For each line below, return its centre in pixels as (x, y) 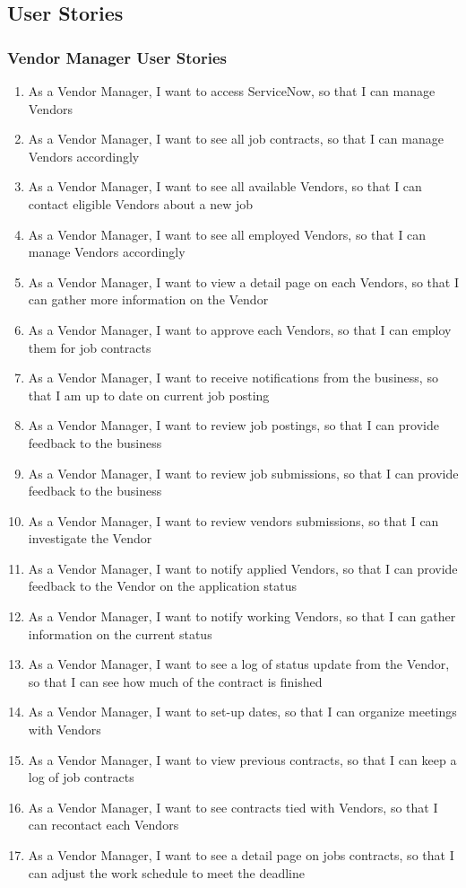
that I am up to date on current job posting (149, 395)
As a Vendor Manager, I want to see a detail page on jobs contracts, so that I (241, 855)
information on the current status (120, 633)
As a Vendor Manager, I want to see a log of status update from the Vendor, (239, 664)
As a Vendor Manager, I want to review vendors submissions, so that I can (233, 520)
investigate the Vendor (90, 538)
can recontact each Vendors (104, 825)
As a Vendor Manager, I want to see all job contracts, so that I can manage (236, 139)
